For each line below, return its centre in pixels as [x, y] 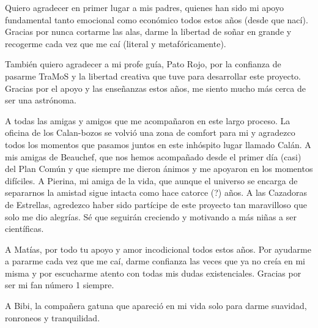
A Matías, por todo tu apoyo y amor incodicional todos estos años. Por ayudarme [158, 249]
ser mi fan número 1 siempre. [60, 285]
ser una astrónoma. [41, 100]
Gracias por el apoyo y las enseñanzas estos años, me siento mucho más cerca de [155, 88]
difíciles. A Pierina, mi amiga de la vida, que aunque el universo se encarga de [151, 180]
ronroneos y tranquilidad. [53, 317]
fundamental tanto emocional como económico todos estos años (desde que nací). [157, 19]
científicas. [24, 229]
